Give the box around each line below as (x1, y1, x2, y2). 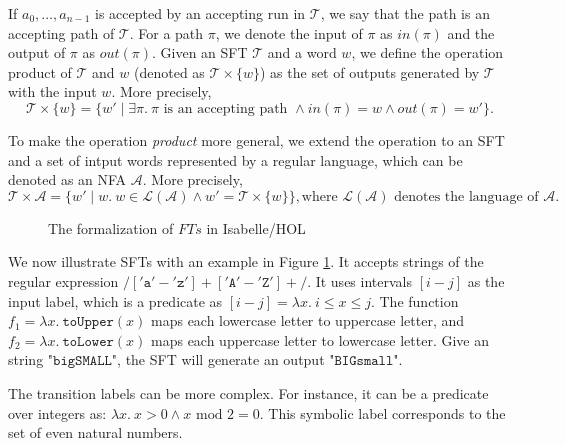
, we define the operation (351, 42, 504, 63)
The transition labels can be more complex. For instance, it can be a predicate (8, 382, 489, 403)
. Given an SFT (152, 42, 248, 63)
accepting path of (8, 22, 115, 43)
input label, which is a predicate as (8, 290, 223, 311)
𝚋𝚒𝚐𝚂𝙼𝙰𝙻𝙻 (53, 354, 112, 369)
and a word (267, 42, 337, 63)
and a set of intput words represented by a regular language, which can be (8, 149, 463, 170)
